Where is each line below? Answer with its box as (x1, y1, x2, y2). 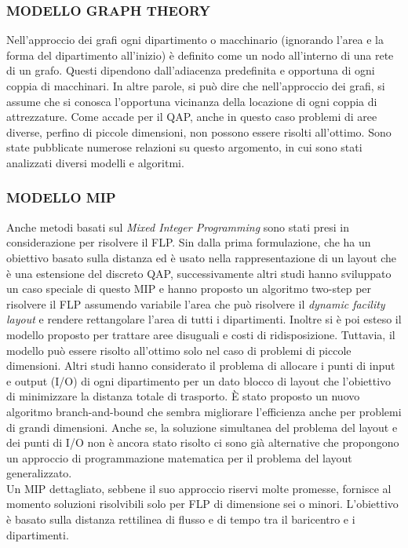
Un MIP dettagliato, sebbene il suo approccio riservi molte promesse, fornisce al (6, 480, 392, 496)
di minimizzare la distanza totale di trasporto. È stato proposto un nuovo (6, 388, 360, 404)
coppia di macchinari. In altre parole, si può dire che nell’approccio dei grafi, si (6, 78, 385, 93)
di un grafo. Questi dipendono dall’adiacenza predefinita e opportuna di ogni (6, 62, 375, 79)
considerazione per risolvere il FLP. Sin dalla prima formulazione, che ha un (6, 234, 371, 250)
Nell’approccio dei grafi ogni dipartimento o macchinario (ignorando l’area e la (6, 31, 384, 48)
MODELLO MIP (6, 188, 116, 207)
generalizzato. (6, 465, 72, 481)
